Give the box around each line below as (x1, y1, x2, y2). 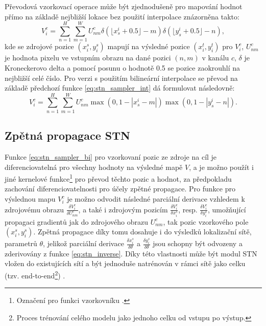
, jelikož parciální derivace (43, 238, 124, 249)
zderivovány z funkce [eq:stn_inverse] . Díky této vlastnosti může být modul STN (5, 248, 257, 258)
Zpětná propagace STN (5, 127, 130, 143)
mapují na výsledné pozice (107, 41, 190, 52)
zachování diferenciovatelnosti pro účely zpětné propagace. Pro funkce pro (5, 183, 235, 194)
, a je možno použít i (189, 161, 254, 172)
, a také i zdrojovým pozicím (78, 204, 168, 214)
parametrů (5, 238, 37, 249)
